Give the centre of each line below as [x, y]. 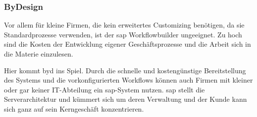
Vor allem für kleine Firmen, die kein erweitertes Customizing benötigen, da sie [124, 25]
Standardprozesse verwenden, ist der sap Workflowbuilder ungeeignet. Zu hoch [123, 34]
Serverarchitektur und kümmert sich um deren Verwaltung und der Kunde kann [126, 99]
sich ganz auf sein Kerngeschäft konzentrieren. [74, 108]
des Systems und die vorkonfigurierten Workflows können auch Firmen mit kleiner [128, 80]
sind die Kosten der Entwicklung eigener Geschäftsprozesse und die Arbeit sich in [128, 44]
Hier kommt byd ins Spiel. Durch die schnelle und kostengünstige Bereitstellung [125, 70]
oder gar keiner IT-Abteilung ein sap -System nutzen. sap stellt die [104, 89]
